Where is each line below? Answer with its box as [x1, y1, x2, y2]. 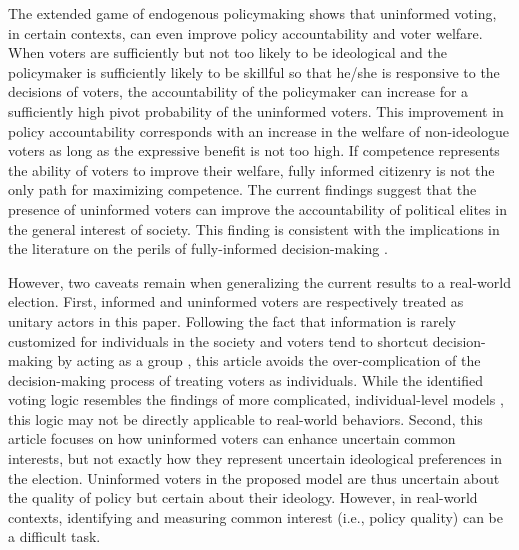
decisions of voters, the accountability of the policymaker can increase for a [8, 81, 469, 102]
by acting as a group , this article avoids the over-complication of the [57, 350, 481, 371]
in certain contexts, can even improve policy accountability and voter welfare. [8, 22, 483, 43]
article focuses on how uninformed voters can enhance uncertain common [8, 428, 456, 449]
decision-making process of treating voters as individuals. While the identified [8, 369, 484, 390]
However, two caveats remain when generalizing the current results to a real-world [8, 271, 511, 292]
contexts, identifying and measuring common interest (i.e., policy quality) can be [8, 506, 503, 527]
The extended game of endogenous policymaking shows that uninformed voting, [8, 3, 497, 23]
